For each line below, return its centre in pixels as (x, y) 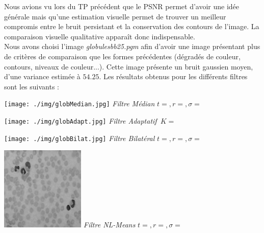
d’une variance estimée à (42, 76)
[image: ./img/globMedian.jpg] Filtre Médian (80, 103)
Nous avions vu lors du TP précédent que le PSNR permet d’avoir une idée (122, 6)
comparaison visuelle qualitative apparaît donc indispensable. (100, 36)
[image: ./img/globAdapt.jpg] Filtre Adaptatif (81, 121)
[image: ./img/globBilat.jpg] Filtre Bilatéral (80, 138)
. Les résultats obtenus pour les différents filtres (173, 76)
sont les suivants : (32, 86)
